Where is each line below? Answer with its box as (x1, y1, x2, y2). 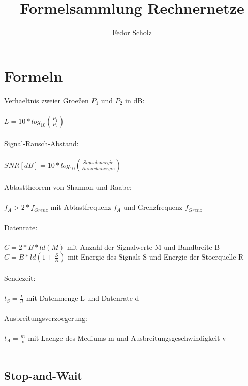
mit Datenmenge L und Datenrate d (26, 293, 139, 303)
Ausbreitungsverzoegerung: (4, 312, 88, 323)
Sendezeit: (4, 272, 36, 283)
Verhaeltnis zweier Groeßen (4, 94, 89, 105)
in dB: (125, 94, 145, 105)
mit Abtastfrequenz (50, 202, 111, 212)
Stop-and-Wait (4, 367, 82, 383)
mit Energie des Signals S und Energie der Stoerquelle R (68, 251, 244, 262)
